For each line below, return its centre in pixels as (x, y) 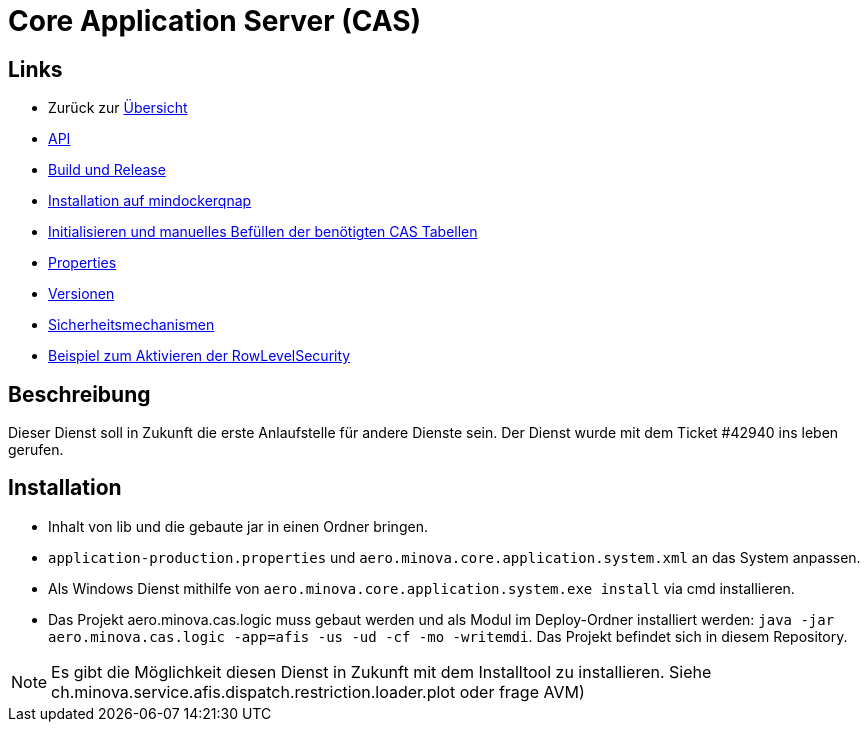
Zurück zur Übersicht (118, 108)
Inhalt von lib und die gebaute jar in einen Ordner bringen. (238, 526)
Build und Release (107, 170)
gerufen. (36, 450)
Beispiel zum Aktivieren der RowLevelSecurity (199, 356)
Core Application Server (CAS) (215, 21)
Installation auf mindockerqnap (150, 201)
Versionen (81, 294)
